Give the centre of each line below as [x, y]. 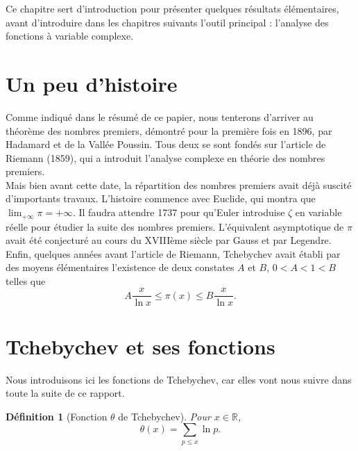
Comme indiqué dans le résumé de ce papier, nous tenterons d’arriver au [160, 116]
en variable [318, 212]
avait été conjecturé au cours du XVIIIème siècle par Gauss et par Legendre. [169, 240]
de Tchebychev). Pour [164, 416]
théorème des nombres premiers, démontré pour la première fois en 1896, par [169, 130]
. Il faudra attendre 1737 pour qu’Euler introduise [179, 212]
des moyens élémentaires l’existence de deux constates [120, 267]
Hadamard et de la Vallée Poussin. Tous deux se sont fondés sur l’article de [166, 144]
